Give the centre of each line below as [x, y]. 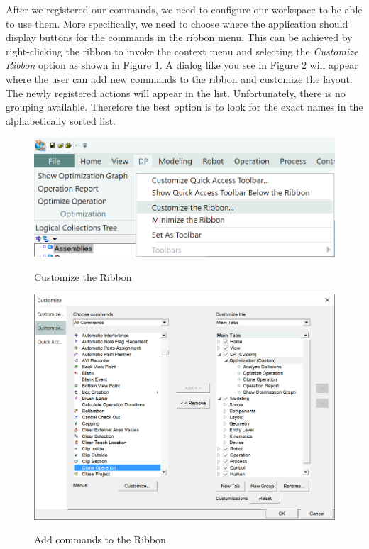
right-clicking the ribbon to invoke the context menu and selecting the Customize [182, 51]
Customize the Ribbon [83, 276]
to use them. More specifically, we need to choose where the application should [177, 23]
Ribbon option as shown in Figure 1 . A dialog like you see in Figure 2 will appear [182, 65]
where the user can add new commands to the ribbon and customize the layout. [179, 78]
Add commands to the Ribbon [100, 539]
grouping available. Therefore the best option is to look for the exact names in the [184, 107]
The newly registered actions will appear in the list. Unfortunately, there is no [176, 93]
